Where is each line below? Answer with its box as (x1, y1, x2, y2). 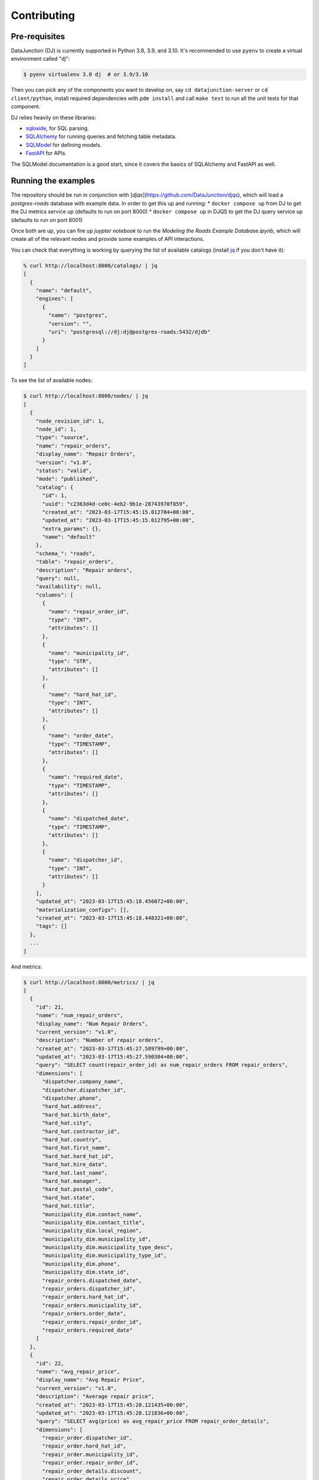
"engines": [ (35, 295, 74, 302)
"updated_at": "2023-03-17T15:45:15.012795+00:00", (42, 517, 195, 524)
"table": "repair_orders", (35, 558, 115, 565)
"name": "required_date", (48, 774, 123, 781)
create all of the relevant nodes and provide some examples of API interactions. (11, 236, 205, 243)
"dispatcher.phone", (42, 1095, 102, 1102)
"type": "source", (35, 434, 89, 441)
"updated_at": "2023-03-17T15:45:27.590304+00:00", (35, 1054, 189, 1060)
